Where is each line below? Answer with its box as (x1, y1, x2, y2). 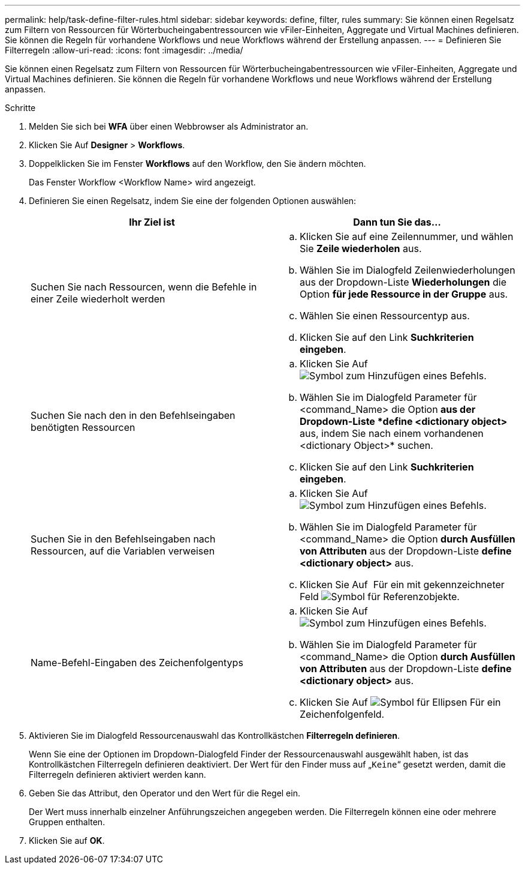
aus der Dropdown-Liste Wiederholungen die (300, 276, 506, 288)
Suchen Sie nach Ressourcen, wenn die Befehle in (31, 281, 257, 293)
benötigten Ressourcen (31, 421, 135, 433)
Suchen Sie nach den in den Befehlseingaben (31, 409, 236, 421)
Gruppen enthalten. (29, 817, 105, 827)
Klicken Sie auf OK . (29, 835, 105, 846)
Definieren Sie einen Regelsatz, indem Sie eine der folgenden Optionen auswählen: (29, 196, 357, 206)
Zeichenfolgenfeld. (300, 708, 385, 720)
